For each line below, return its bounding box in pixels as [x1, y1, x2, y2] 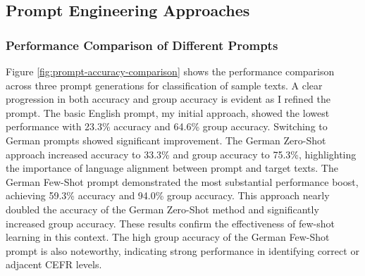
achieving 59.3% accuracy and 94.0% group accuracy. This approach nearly [6, 188, 330, 203]
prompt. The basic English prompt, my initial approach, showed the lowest [6, 105, 330, 120]
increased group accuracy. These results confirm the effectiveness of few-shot [6, 215, 335, 230]
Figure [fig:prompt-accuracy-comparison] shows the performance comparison [6, 64, 335, 78]
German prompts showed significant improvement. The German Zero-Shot [6, 132, 326, 147]
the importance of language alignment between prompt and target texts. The [6, 161, 338, 175]
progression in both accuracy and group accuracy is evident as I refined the [6, 92, 330, 106]
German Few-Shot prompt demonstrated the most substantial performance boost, [6, 174, 359, 189]
